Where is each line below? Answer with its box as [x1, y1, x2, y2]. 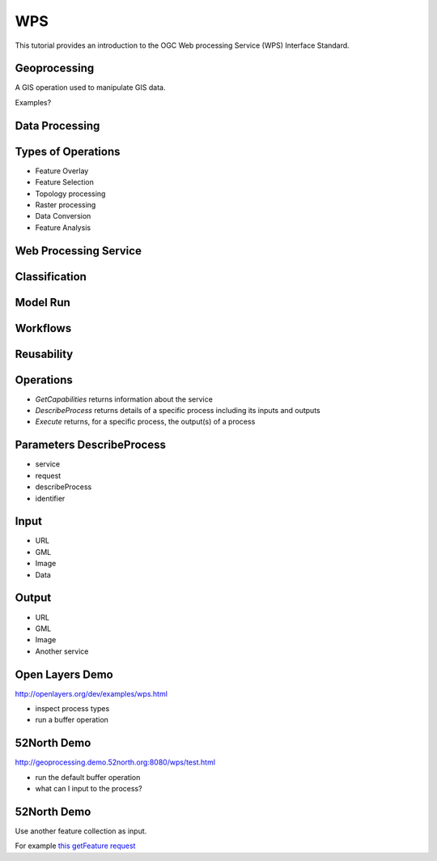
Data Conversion [35, 211, 91, 221]
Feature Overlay [35, 166, 89, 176]
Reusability [15, 347, 74, 360]
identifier [35, 493, 66, 503]
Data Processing [15, 118, 100, 133]
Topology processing [35, 189, 106, 198]
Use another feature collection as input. [15, 826, 147, 836]
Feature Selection [35, 177, 95, 187]
